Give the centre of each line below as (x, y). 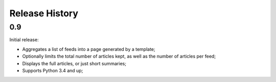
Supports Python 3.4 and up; (53, 70)
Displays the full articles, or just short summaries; (74, 63)
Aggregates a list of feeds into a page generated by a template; (89, 49)
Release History (44, 13)
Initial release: (24, 40)
